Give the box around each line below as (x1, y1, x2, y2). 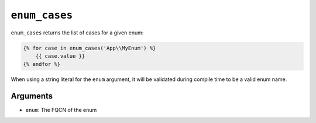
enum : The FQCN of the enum (25, 107, 97, 114)
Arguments (11, 91, 53, 101)
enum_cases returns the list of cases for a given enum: (11, 29, 144, 36)
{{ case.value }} (35, 52, 85, 59)
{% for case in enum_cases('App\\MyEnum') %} (23, 44, 156, 51)
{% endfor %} (23, 61, 61, 68)
